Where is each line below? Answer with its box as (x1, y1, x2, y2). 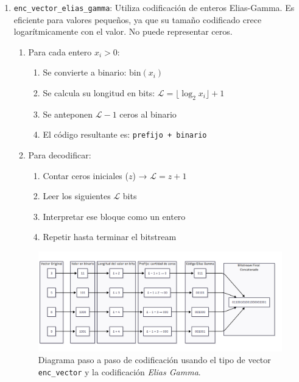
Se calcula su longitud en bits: (43, 87, 155, 99)
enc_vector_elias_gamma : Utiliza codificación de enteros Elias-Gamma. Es (13, 1, 295, 13)
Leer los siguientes (43, 189, 111, 202)
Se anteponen (43, 107, 93, 120)
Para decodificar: (28, 149, 91, 161)
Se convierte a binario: (43, 66, 127, 79)
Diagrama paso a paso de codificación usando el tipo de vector (38, 353, 271, 366)
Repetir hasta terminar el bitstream (43, 230, 177, 243)
